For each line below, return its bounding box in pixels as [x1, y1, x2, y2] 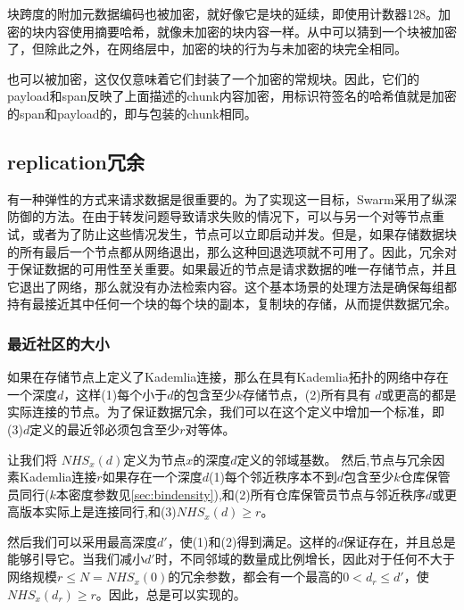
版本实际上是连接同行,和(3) [19, 502, 177, 521]
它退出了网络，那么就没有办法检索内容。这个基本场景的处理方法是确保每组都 [7, 276, 457, 295]
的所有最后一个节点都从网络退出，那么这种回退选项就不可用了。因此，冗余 [7, 242, 444, 260]
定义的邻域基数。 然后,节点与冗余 [236, 449, 433, 468]
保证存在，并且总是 [343, 532, 456, 550]
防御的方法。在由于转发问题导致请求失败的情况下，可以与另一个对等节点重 [7, 207, 444, 226]
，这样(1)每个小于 [63, 384, 168, 403]
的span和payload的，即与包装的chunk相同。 [7, 103, 257, 122]
